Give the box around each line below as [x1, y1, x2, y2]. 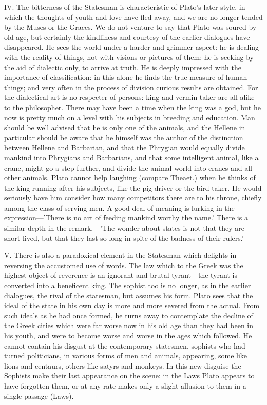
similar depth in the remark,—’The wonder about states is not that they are [4, 222, 244, 233]
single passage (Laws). [4, 390, 74, 401]
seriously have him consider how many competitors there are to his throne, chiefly [4, 192, 262, 203]
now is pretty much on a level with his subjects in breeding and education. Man [4, 112, 255, 123]
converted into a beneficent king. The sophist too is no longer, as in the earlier [4, 280, 251, 291]
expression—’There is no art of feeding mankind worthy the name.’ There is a [4, 212, 248, 223]
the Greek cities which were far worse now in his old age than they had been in [4, 320, 254, 331]
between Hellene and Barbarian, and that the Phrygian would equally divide [4, 142, 245, 153]
